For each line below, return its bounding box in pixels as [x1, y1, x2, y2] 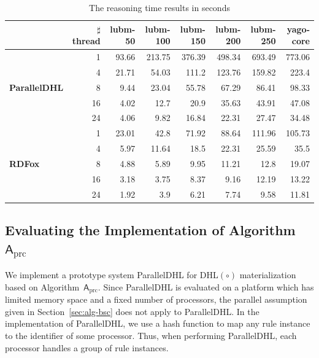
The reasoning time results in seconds [89, 1, 230, 14]
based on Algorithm [5, 280, 80, 293]
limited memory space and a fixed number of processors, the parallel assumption [5, 293, 307, 306]
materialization [239, 268, 296, 281]
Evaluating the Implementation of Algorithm [5, 220, 296, 239]
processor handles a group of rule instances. [5, 341, 169, 354]
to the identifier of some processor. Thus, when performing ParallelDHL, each [5, 329, 297, 341]
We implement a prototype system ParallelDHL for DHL [5, 268, 218, 281]
